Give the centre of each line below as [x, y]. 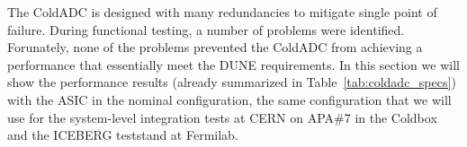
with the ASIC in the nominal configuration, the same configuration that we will [229, 99]
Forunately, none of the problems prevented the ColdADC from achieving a [215, 47]
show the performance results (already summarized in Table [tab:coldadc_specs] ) [232, 82]
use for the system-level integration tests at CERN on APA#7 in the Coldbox [222, 117]
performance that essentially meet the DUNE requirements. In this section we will [233, 64]
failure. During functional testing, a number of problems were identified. [206, 29]
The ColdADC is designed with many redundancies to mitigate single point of [222, 12]
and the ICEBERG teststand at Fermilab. [123, 135]
